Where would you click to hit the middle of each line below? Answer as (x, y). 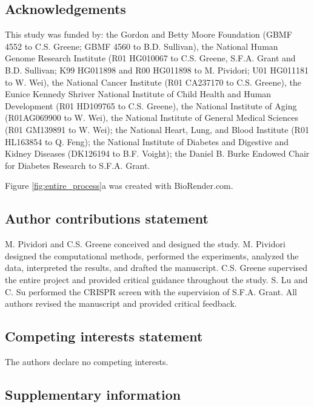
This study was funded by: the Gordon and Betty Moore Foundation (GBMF (149, 34)
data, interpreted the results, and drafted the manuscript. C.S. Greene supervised (156, 268)
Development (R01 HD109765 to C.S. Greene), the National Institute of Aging (151, 105)
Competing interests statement (104, 336)
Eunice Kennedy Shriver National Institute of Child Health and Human (138, 94)
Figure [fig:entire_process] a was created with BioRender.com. (119, 186)
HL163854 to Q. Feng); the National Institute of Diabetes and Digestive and (147, 141)
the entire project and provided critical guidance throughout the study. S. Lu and (156, 279)
